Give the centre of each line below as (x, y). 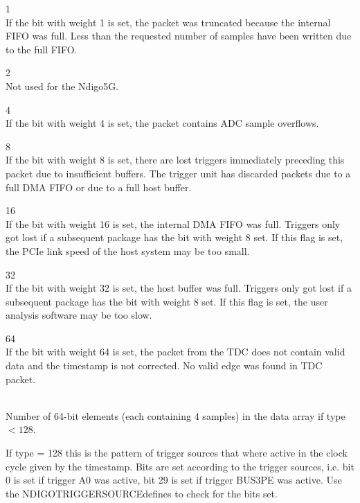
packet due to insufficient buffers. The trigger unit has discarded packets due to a (178, 173)
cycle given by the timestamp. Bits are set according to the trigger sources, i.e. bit (180, 466)
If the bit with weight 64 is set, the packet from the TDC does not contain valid (175, 352)
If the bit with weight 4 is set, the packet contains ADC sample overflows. (162, 123)
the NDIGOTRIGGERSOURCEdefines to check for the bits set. (142, 493)
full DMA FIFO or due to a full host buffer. (99, 187)
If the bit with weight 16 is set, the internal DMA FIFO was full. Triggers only (173, 223)
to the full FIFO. (42, 49)
